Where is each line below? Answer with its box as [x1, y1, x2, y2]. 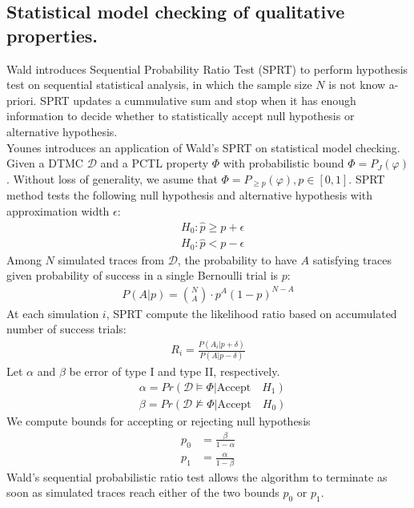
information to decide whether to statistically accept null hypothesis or [6, 107, 355, 124]
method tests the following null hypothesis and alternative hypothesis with [6, 187, 373, 204]
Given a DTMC [6, 155, 83, 171]
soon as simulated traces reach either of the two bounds [6, 484, 279, 501]
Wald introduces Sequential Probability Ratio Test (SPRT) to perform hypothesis [6, 60, 408, 77]
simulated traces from [58, 251, 164, 268]
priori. [6, 91, 37, 108]
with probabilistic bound [223, 155, 344, 171]
